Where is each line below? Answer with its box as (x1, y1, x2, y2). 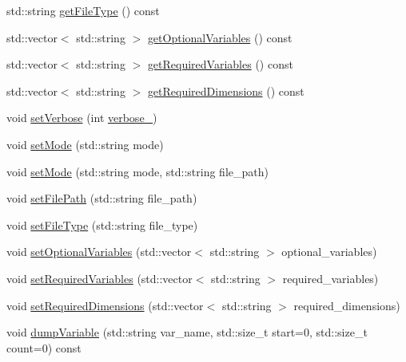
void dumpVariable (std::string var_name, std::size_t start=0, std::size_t (6, 324, 368, 340)
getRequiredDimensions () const (147, 82, 304, 99)
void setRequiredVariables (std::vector (6, 270, 193, 286)
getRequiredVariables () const (147, 56, 293, 73)
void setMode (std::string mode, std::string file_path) (6, 163, 269, 179)
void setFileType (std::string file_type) (6, 216, 198, 233)
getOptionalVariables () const (147, 29, 293, 45)
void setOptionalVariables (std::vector (6, 243, 192, 260)
